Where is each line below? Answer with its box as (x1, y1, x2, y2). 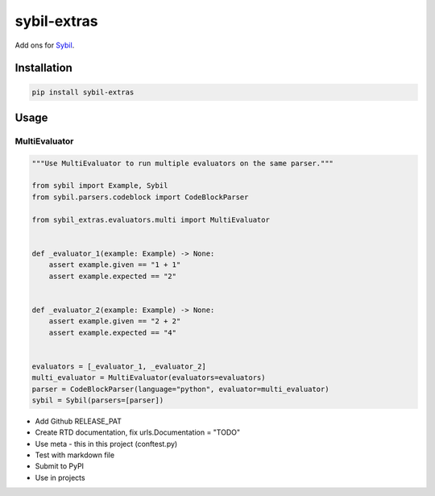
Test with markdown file (35, 450, 115, 460)
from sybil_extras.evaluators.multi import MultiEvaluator (31, 215, 270, 224)
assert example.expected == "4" (48, 327, 177, 337)
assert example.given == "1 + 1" (48, 261, 181, 269)
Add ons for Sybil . (14, 40, 75, 50)
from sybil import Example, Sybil (31, 181, 168, 190)
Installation (14, 61, 72, 75)
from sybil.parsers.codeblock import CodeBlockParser (31, 192, 249, 202)
